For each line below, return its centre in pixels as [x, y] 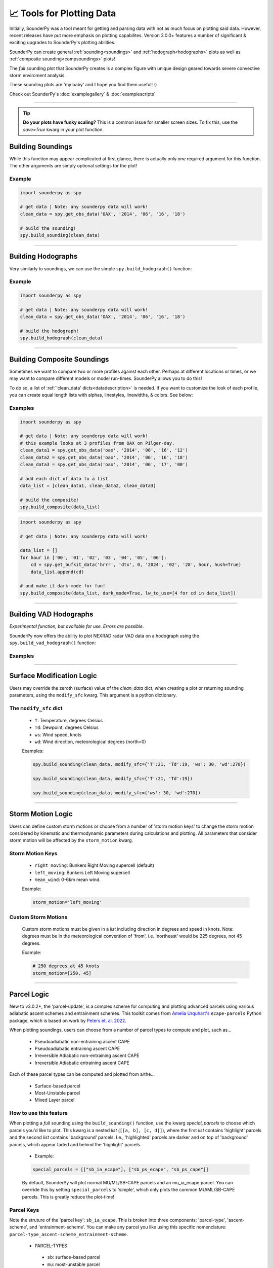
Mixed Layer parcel [55, 1100]
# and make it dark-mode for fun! [63, 586]
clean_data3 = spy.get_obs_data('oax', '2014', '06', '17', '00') [104, 464]
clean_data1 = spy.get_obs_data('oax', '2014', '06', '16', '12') [104, 450]
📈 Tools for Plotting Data [63, 13]
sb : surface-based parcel [74, 1257]
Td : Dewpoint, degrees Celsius [66, 727]
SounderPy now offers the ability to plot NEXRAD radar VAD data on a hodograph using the [104, 636]
